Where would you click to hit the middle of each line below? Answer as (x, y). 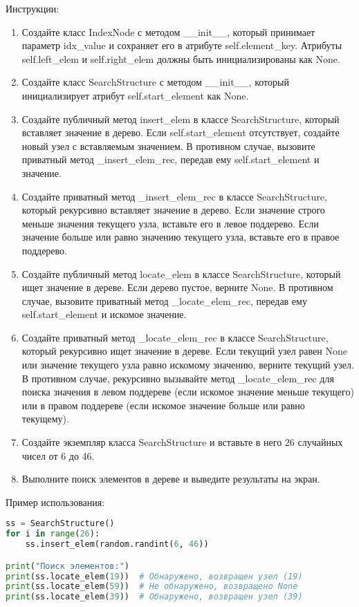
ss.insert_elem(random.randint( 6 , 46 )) (117, 544)
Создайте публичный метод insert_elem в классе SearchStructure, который (181, 119)
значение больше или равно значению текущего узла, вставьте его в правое (181, 237)
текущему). (45, 419)
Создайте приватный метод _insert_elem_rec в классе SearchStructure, (174, 196)
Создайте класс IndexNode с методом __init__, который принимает (168, 31)
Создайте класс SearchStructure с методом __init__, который (155, 82)
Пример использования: (55, 502)
